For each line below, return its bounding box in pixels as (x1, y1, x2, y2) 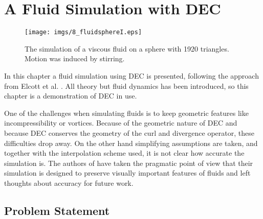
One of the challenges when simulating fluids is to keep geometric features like (4, 107, 249, 118)
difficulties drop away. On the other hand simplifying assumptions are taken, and (4, 137, 258, 148)
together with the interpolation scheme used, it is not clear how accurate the (4, 148, 245, 158)
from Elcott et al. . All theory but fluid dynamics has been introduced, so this (4, 80, 249, 91)
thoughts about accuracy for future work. (4, 177, 134, 188)
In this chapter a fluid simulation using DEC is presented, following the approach (4, 70, 259, 81)
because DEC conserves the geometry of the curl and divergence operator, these (4, 127, 254, 138)
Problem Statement (4, 202, 110, 218)
